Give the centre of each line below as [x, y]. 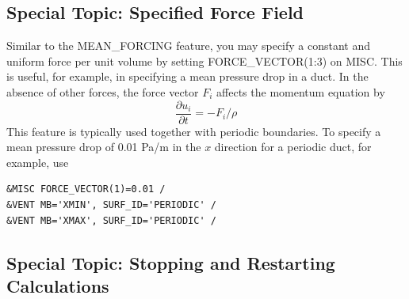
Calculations [58, 285]
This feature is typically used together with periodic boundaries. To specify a [194, 131]
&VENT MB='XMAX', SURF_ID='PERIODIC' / [111, 220]
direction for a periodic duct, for [293, 147]
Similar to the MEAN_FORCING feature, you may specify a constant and [189, 45]
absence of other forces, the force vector [103, 91]
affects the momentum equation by [301, 91]
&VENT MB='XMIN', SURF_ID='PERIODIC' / [111, 205]
